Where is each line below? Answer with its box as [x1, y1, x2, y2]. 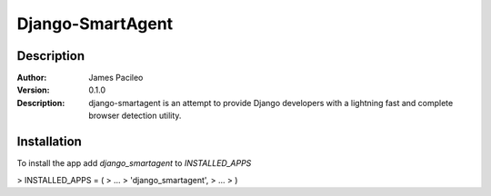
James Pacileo [88, 73, 144, 83]
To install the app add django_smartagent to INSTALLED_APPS [16, 158, 252, 169]
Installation [16, 134, 82, 150]
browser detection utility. [88, 110, 182, 122]
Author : [16, 73, 47, 83]
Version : [16, 84, 50, 95]
